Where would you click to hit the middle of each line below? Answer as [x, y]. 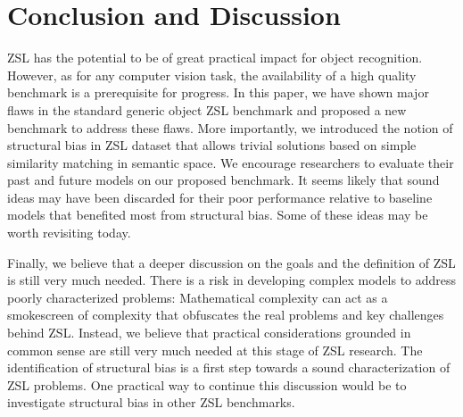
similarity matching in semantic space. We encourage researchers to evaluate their [231, 162]
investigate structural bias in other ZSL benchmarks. [151, 402]
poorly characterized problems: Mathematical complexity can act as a [198, 297]
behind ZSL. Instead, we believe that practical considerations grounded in [209, 333]
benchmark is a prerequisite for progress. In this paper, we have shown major [218, 92]
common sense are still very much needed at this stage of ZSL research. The [215, 350]
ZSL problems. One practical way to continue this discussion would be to [207, 384]
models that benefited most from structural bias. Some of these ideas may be [218, 215]
